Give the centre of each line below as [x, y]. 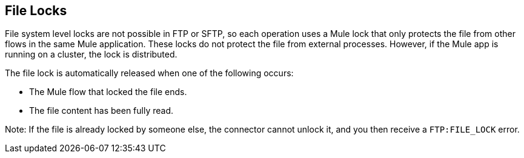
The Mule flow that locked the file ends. [108, 92]
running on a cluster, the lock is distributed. [91, 54]
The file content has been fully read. [101, 111]
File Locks [36, 11]
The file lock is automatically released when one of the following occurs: [149, 73]
